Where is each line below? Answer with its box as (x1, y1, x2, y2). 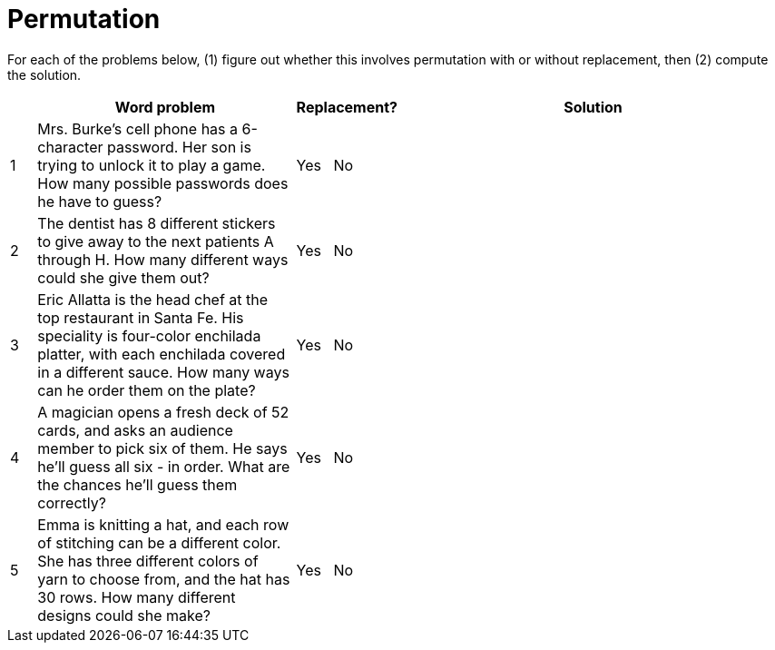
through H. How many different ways (37, 250, 289, 269)
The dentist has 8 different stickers (37, 213, 276, 232)
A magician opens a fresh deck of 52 (37, 402, 289, 421)
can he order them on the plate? (37, 380, 256, 399)
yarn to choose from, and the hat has (37, 569, 290, 588)
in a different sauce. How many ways (37, 362, 289, 381)
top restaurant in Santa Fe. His (37, 308, 244, 327)
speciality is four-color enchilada (37, 326, 261, 345)
